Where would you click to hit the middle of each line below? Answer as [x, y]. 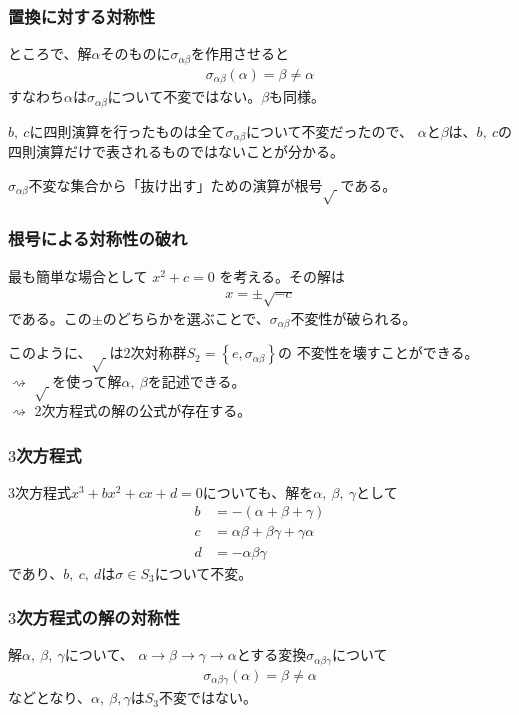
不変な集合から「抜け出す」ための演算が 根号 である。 [212, 184]
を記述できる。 [196, 381]
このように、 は [66, 352]
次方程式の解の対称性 [98, 617]
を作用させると [240, 53]
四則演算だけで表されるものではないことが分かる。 [176, 151]
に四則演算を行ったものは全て [127, 130]
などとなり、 [50, 697]
